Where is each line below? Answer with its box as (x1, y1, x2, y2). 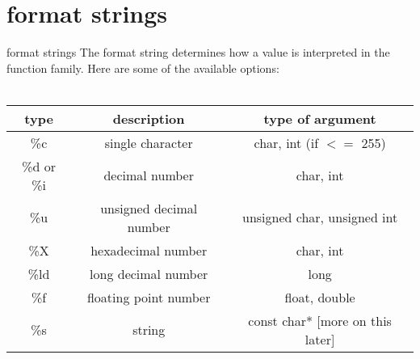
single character (104, 133, 193, 152)
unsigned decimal (100, 198, 198, 218)
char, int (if (254, 133, 319, 152)
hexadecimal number (90, 240, 208, 260)
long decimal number (90, 264, 208, 283)
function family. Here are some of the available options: (6, 59, 279, 76)
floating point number (86, 287, 211, 306)
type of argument (263, 108, 376, 128)
